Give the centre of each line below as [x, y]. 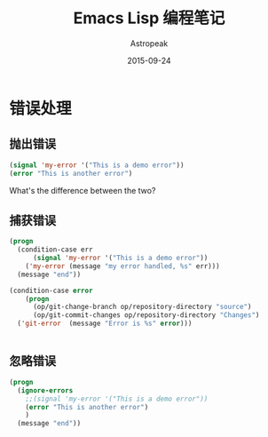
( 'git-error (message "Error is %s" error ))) [105, 324]
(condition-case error [51, 290]
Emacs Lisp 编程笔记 [149, 18]
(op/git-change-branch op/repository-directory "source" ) [142, 307]
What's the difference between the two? [83, 190]
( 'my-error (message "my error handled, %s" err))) [122, 266]
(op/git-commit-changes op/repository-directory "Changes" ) [146, 315]
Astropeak [149, 43]
